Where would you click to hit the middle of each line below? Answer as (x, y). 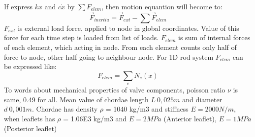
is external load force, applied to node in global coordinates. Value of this (128, 28)
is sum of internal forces (214, 37)
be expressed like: (30, 66)
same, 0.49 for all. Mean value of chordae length (76, 99)
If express (18, 6)
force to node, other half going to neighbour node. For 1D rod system (109, 57)
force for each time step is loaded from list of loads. (81, 37)
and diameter (202, 99)
